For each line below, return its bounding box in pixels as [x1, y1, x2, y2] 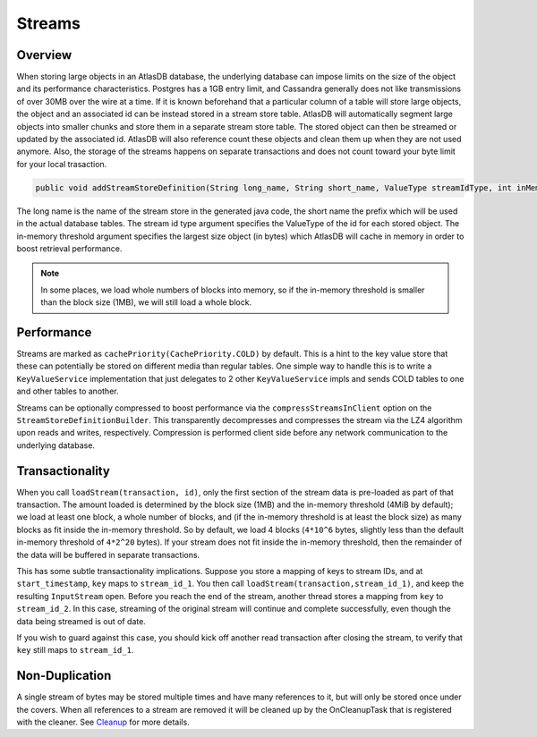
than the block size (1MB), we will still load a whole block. [40, 297, 252, 308]
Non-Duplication [16, 668, 112, 683]
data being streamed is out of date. [16, 615, 147, 626]
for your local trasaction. [16, 158, 107, 169]
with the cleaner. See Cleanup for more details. [16, 716, 190, 728]
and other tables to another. [16, 385, 119, 397]
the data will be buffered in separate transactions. [16, 549, 200, 560]
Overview [16, 47, 72, 63]
